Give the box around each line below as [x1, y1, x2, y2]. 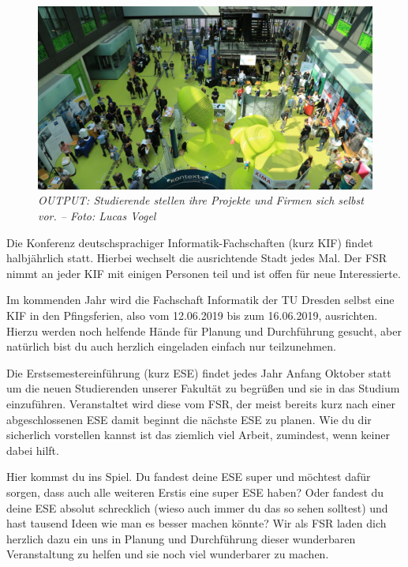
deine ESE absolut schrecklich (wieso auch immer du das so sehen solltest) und [6, 499, 388, 516]
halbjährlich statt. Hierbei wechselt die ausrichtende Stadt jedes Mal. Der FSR [6, 250, 387, 266]
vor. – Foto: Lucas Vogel [38, 208, 156, 224]
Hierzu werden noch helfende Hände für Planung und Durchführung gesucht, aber [6, 322, 402, 339]
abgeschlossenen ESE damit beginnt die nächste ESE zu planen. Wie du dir [6, 411, 372, 427]
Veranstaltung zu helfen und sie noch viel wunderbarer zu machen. [6, 546, 329, 562]
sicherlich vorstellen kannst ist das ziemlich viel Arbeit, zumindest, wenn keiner [6, 426, 390, 443]
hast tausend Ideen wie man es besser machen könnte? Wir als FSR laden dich [6, 515, 387, 531]
